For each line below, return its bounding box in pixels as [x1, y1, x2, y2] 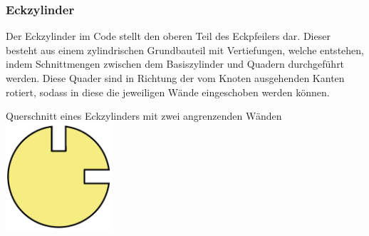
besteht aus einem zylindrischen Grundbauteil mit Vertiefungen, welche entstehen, [6, 42, 364, 57]
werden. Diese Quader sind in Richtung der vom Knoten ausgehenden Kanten [6, 71, 345, 85]
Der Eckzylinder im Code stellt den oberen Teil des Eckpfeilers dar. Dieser [6, 29, 331, 43]
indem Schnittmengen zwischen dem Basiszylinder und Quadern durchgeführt [6, 56, 345, 71]
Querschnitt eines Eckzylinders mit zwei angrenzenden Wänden [6, 108, 282, 123]
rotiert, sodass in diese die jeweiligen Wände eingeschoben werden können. [6, 84, 330, 99]
